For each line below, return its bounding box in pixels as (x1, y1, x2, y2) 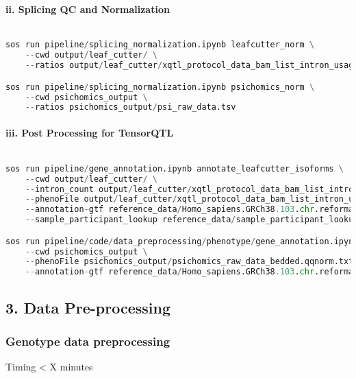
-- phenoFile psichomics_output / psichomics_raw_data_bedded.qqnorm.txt (25, 257, 354, 267)
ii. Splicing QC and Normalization (5, 1, 170, 16)
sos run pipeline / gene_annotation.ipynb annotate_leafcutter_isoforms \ (5, 163, 344, 174)
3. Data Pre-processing (5, 296, 170, 318)
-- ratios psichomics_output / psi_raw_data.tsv (25, 102, 236, 113)
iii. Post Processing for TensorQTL (5, 125, 174, 139)
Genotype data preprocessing (5, 332, 170, 349)
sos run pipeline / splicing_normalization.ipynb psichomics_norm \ (5, 82, 315, 92)
